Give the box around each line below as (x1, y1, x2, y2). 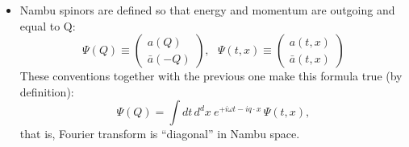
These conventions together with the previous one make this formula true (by (19, 67, 403, 84)
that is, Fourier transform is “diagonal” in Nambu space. (19, 125, 300, 142)
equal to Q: (19, 17, 76, 34)
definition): (19, 83, 74, 100)
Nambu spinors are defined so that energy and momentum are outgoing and (19, 2, 395, 18)
